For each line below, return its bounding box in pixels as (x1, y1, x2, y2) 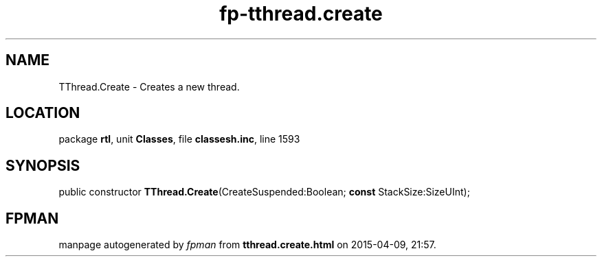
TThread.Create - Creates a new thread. (58, 80, 240, 93)
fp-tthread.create (219, 2, 383, 25)
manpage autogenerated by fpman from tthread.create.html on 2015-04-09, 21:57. (58, 239, 436, 251)
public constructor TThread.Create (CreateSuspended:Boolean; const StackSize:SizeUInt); (58, 186, 470, 198)
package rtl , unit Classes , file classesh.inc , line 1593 (58, 133, 300, 145)
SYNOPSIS (5, 156, 80, 174)
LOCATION (5, 104, 80, 122)
